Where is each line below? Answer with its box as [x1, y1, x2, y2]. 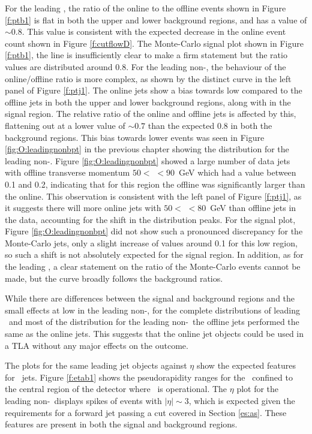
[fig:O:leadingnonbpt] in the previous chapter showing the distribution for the [5, 143, 289, 155]
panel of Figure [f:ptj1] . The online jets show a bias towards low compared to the [5, 84, 302, 97]
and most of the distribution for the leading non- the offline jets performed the [8, 315, 299, 328]
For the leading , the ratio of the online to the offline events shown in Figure [5, 2, 286, 14]
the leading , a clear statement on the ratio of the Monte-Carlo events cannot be [5, 260, 301, 273]
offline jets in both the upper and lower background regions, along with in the [5, 95, 291, 108]
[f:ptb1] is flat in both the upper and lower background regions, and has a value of [5, 13, 307, 26]
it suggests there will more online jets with [5, 201, 161, 214]
